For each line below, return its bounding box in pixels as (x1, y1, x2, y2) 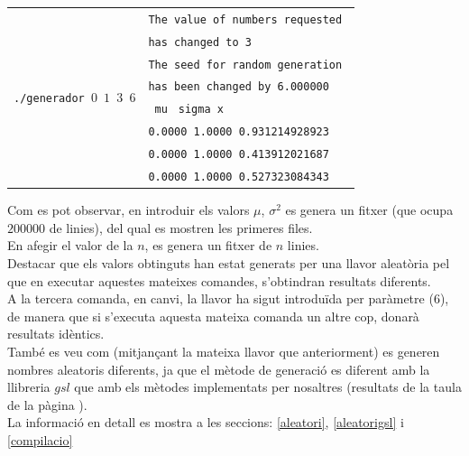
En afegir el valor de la (7, 236, 133, 255)
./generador (14, 91, 85, 105)
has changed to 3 (148, 35, 252, 49)
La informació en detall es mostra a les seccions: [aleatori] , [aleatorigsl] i (7, 413, 404, 432)
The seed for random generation (148, 58, 343, 71)
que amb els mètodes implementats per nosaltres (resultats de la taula (74, 377, 462, 396)
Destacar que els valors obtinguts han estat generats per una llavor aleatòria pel (7, 254, 450, 273)
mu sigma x (154, 103, 224, 116)
